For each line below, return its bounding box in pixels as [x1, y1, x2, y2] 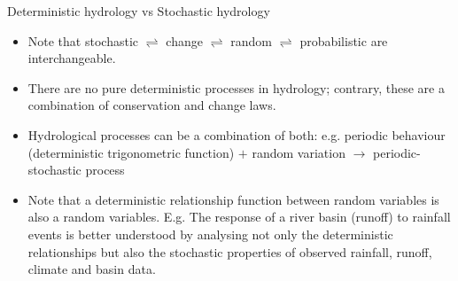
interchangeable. [27, 49, 116, 67]
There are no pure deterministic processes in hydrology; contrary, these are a [27, 78, 445, 97]
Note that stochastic [27, 31, 139, 50]
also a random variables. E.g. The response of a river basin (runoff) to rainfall [27, 207, 451, 226]
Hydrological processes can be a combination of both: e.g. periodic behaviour [27, 125, 446, 144]
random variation [252, 143, 345, 161]
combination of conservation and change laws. [27, 96, 276, 114]
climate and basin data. [27, 260, 156, 278]
